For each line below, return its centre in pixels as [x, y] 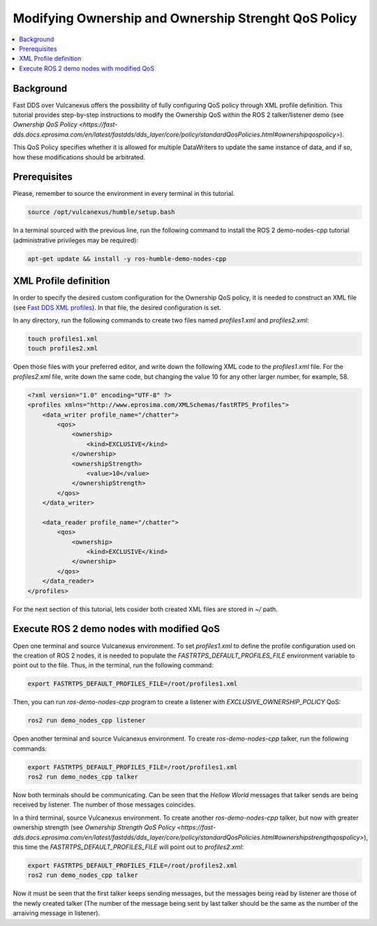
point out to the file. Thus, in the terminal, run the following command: [113, 665]
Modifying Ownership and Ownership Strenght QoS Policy [185, 18]
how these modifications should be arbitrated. [79, 157]
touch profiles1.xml [62, 339]
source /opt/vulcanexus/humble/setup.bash [101, 212]
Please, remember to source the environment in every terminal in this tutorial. [124, 194]
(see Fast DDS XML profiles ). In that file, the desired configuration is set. [117, 307]
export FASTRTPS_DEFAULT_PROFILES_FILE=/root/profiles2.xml [133, 865]
